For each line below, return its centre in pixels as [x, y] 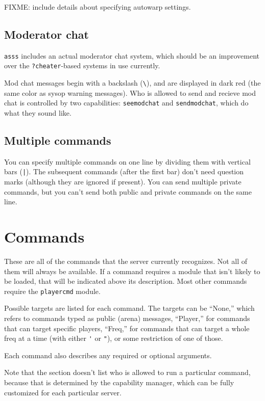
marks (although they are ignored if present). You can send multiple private [123, 182]
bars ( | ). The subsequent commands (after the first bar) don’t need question [124, 171]
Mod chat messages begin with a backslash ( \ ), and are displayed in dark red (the [132, 83]
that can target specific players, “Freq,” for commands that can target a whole [127, 328]
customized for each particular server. [63, 392]
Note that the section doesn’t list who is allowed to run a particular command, [127, 372]
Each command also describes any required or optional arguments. [108, 355]
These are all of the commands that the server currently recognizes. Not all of [126, 261]
